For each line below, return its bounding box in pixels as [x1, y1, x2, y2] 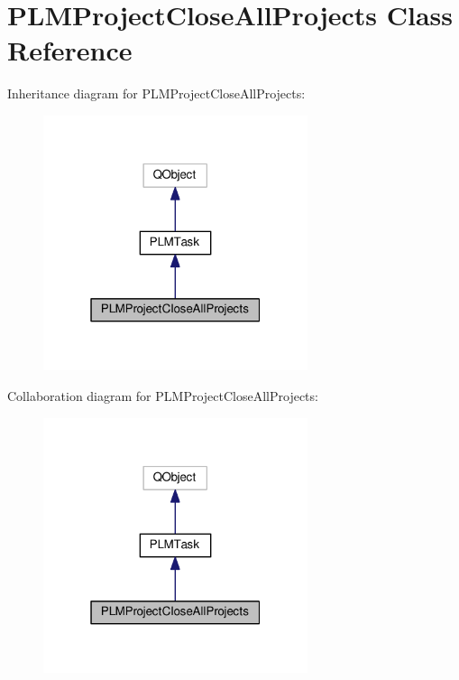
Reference [7, 32, 133, 69]
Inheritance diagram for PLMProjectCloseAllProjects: [7, 84, 306, 103]
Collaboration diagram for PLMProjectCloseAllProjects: [7, 386, 318, 405]
